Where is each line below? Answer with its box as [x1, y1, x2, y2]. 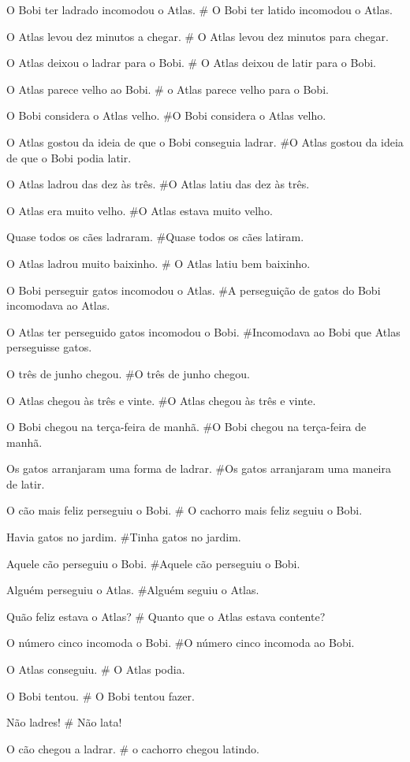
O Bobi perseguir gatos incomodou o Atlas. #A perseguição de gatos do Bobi [6, 281, 381, 298]
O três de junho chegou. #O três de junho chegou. [6, 365, 251, 381]
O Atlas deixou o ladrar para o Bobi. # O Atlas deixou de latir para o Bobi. [6, 54, 376, 71]
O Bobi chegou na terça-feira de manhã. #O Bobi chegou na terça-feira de [6, 418, 367, 435]
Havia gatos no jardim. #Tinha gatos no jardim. [6, 529, 241, 545]
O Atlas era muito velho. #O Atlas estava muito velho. [6, 202, 273, 218]
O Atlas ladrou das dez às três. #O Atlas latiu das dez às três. [6, 176, 310, 192]
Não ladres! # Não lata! [6, 714, 122, 730]
